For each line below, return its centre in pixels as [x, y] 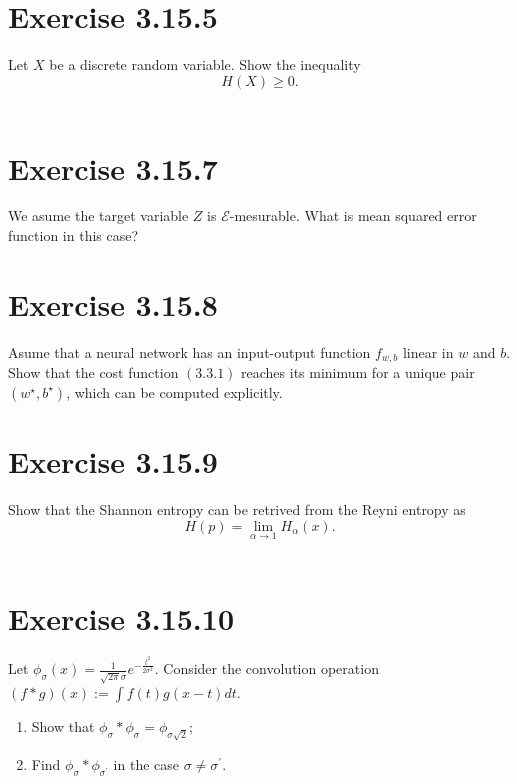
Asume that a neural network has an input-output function [189, 351]
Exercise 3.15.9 [113, 460]
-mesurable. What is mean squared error [353, 215]
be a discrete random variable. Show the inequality [205, 64]
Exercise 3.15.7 [113, 167]
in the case [146, 764]
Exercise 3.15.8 [113, 303]
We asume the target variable [98, 215]
